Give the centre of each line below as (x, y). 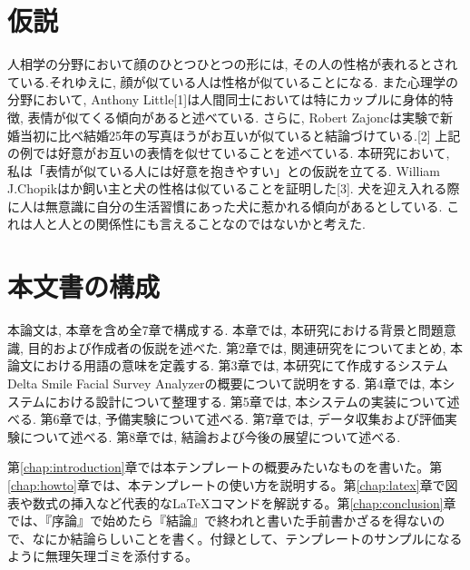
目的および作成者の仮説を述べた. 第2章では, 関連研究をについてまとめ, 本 (245, 347)
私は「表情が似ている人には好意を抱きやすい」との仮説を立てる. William (224, 170)
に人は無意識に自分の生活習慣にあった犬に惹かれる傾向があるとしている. (225, 206)
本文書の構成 (84, 286)
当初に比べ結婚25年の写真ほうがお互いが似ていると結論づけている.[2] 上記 (240, 135)
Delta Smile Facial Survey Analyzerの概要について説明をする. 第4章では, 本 (225, 383)
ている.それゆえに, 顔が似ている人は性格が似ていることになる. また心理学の (233, 81)
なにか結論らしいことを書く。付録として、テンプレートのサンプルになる (247, 538)
